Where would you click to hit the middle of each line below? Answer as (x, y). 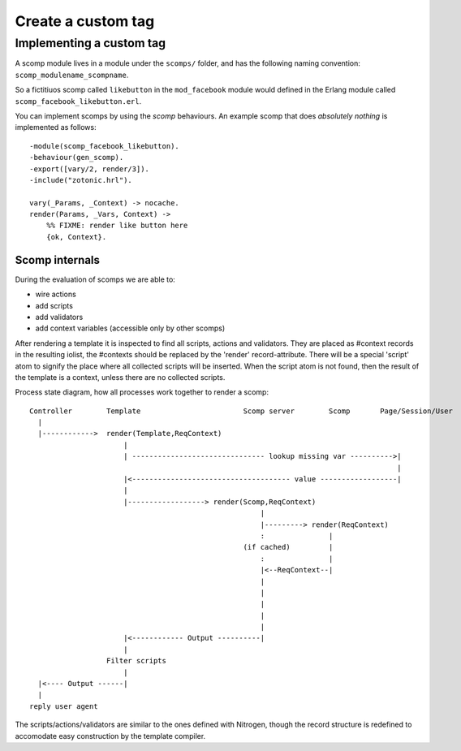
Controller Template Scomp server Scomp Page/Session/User (241, 411)
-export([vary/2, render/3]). (90, 169)
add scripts (54, 305)
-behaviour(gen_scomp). (77, 158)
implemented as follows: (56, 127)
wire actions (56, 294)
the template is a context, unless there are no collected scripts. (120, 377)
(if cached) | (288, 547)
